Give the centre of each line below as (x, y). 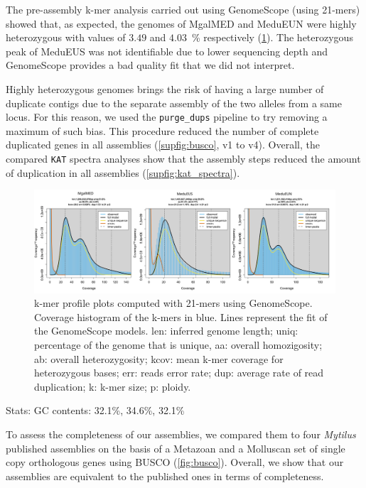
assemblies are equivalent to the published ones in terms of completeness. (165, 476)
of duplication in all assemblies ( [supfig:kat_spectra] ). (123, 172)
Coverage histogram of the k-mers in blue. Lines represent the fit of (181, 316)
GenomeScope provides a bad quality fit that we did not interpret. (150, 65)
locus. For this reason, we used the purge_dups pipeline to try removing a (167, 117)
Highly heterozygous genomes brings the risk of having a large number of (165, 88)
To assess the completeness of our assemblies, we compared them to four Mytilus (181, 434)
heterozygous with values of (66, 37)
